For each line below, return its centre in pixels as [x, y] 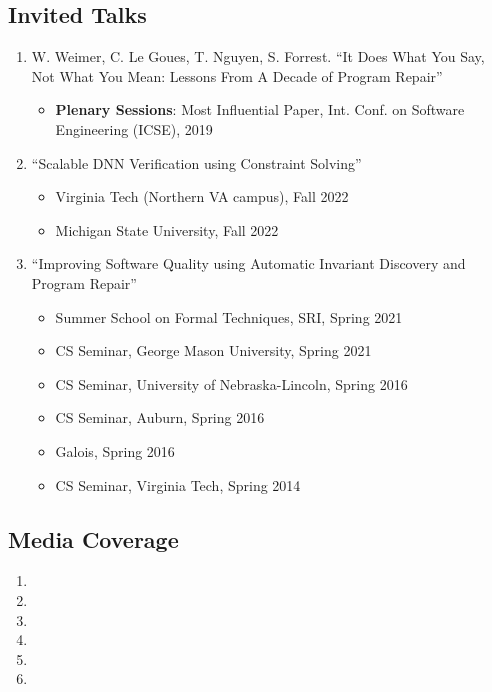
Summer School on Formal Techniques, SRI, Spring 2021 [229, 316]
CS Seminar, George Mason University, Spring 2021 [213, 350]
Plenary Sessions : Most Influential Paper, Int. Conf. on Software [260, 109]
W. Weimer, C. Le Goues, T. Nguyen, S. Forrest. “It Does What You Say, [258, 56]
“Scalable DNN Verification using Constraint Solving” [196, 162]
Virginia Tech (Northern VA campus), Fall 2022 [202, 196]
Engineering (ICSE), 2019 [134, 128]
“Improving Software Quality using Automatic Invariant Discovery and [248, 263]
